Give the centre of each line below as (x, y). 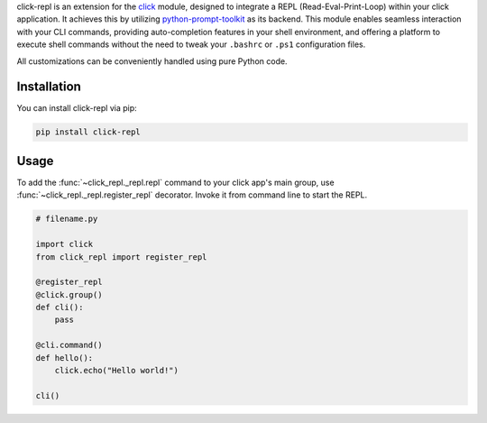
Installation (49, 87)
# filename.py (67, 219)
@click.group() (69, 294)
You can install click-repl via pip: (77, 108)
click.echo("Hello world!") (117, 371)
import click (64, 244)
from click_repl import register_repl (121, 257)
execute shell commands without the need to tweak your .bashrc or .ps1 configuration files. (191, 44)
